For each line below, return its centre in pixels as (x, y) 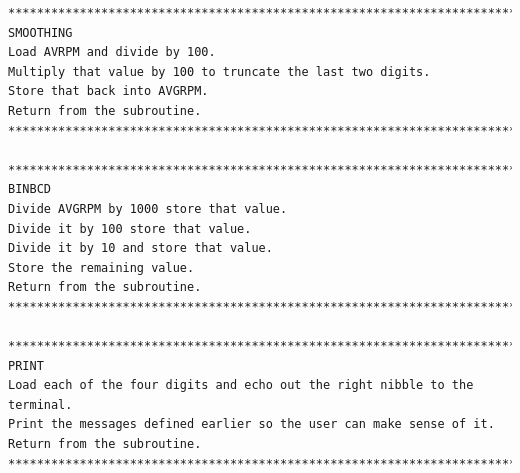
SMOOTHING (40, 32)
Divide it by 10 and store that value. (140, 248)
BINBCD (29, 189)
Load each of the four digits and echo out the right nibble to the (241, 385)
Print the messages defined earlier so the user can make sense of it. (251, 424)
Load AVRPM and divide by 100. (112, 52)
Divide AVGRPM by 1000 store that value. (148, 208)
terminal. (40, 404)
